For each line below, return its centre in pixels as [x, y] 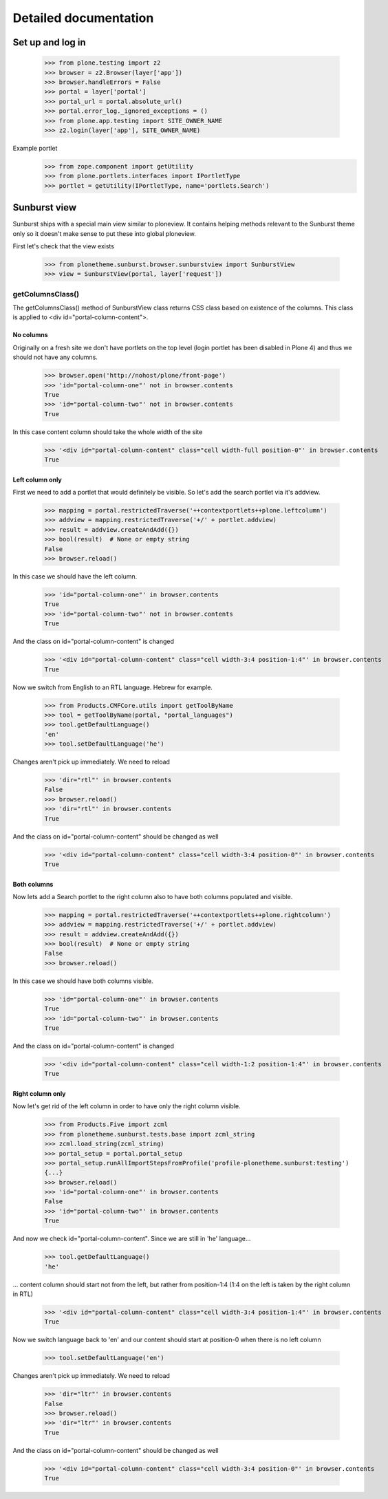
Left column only [37, 479]
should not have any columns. [55, 357]
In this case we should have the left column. [75, 576]
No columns [30, 335]
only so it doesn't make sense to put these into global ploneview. [104, 233]
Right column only [39, 1093]
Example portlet [35, 148]
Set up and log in [49, 42]
